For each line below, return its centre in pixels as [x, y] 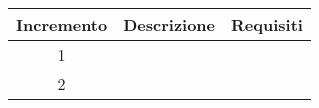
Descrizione [169, 24]
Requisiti [267, 24]
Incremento [62, 24]
